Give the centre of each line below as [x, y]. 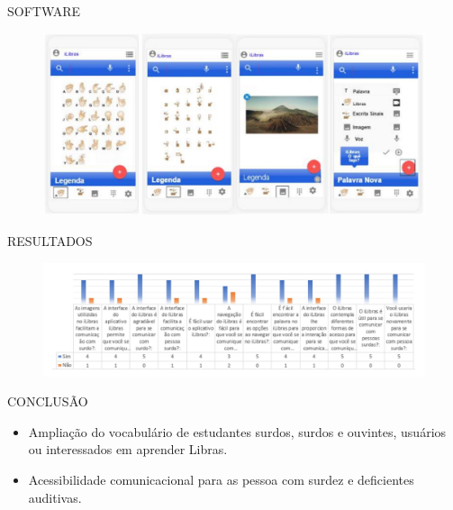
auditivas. [55, 497]
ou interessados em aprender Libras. [128, 449]
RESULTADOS [50, 241]
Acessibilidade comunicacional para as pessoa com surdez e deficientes [221, 479]
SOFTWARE [44, 11]
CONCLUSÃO [48, 401]
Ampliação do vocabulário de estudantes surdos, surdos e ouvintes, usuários [237, 431]
